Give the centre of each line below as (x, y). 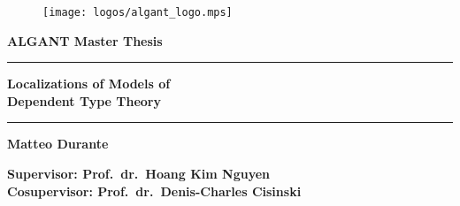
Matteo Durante (58, 144)
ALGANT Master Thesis (85, 40)
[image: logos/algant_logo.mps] (138, 12)
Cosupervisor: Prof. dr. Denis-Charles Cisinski (154, 191)
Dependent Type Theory (84, 100)
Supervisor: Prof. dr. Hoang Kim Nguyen (139, 174)
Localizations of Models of (89, 84)
